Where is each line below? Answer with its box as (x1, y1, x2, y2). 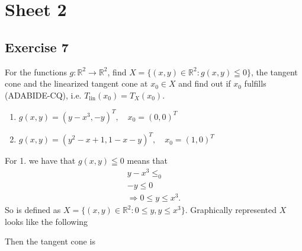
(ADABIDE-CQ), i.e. (5, 88, 82, 101)
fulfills (244, 77, 266, 90)
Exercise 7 (5, 37, 69, 56)
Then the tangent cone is (5, 235, 95, 247)
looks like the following (5, 215, 88, 227)
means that (127, 154, 168, 167)
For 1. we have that (5, 154, 76, 167)
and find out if (178, 77, 231, 90)
